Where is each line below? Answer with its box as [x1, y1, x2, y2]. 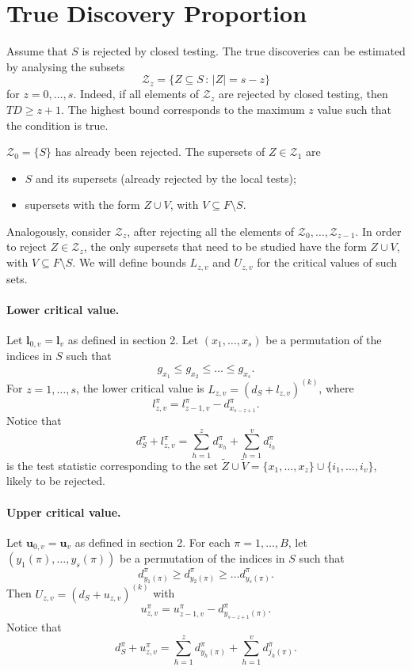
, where [319, 380, 354, 396]
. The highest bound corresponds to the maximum [61, 100, 305, 117]
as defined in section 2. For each [74, 533, 231, 550]
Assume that [6, 43, 68, 59]
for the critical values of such [257, 254, 398, 271]
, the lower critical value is [76, 380, 204, 396]
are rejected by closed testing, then [218, 85, 388, 102]
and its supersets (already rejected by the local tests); [36, 169, 296, 186]
